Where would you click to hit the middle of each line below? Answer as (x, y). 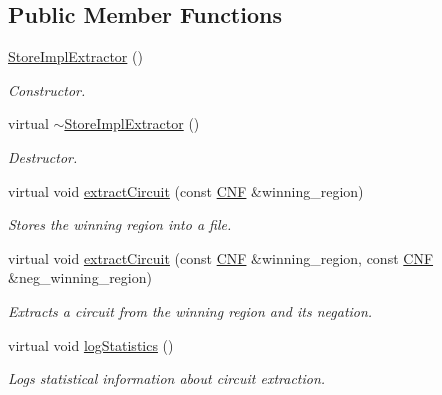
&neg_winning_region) (80, 277)
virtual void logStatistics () (91, 344)
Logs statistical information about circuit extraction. (167, 378)
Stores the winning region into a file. (120, 224)
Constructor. (47, 89)
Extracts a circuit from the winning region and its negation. (190, 310)
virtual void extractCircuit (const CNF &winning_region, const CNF (221, 257)
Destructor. (43, 156)
